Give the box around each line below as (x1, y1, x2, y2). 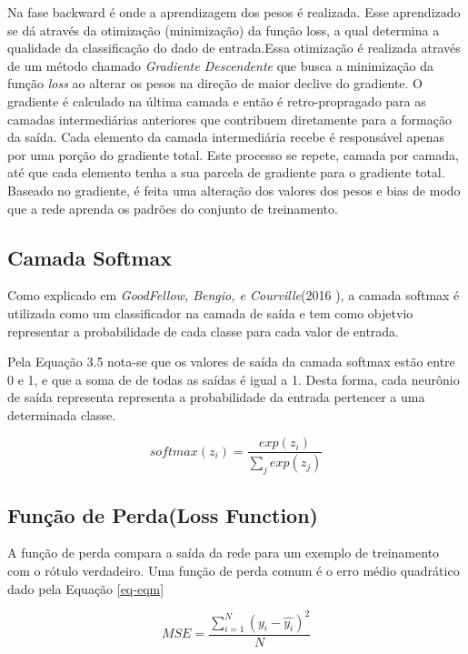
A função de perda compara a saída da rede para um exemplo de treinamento (7, 543, 440, 562)
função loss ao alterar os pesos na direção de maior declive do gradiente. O (7, 74, 423, 93)
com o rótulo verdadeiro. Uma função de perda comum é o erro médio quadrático (7, 560, 460, 579)
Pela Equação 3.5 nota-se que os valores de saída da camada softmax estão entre (7, 352, 455, 371)
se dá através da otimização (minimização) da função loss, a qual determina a (7, 20, 440, 39)
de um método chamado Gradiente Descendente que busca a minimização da (7, 55, 434, 75)
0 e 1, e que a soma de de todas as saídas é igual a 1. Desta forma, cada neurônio (7, 369, 460, 388)
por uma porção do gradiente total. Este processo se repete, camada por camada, (7, 145, 459, 164)
